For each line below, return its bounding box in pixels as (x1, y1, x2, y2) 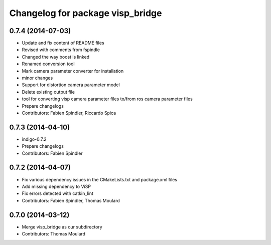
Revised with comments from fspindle (22, 47, 100, 53)
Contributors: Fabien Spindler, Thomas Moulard (22, 197, 120, 203)
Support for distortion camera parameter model (22, 82, 120, 88)
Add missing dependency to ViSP (22, 183, 91, 189)
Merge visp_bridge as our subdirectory (22, 223, 102, 230)
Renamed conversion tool (22, 61, 75, 67)
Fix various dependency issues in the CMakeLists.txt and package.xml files (22, 176, 178, 182)
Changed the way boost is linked (22, 54, 90, 60)
